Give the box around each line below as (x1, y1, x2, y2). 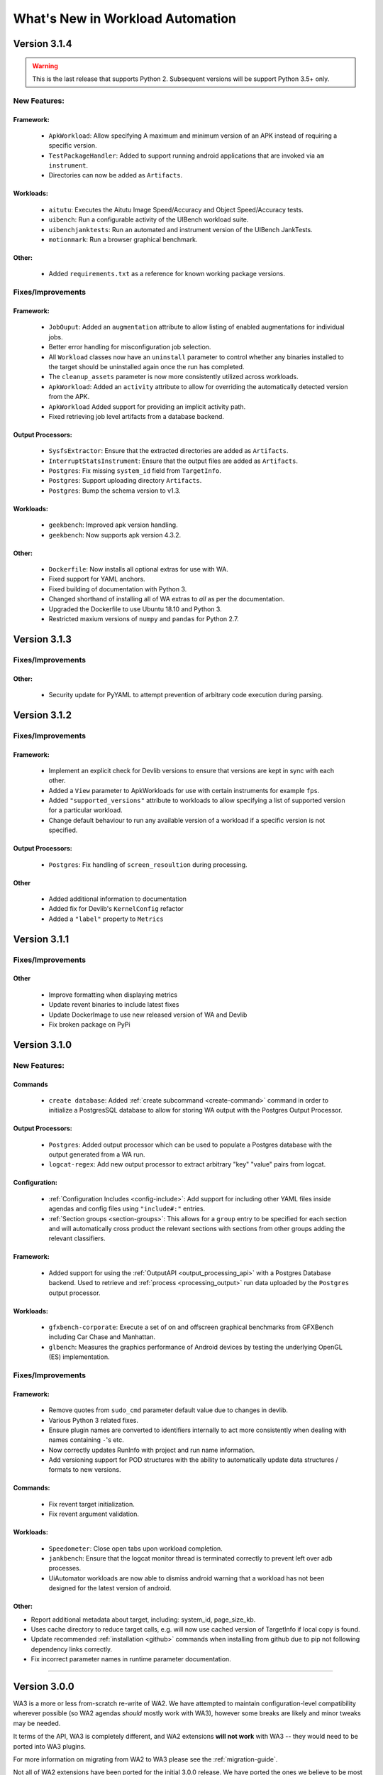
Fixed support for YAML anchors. (48, 575, 145, 584)
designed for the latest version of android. (48, 1584, 172, 1593)
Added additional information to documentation (48, 895, 187, 903)
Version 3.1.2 (13, 709, 72, 721)
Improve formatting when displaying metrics (48, 990, 177, 999)
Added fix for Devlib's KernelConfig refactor (48, 905, 184, 913)
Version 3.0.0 (13, 1680, 74, 1693)
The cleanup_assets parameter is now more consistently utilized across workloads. (48, 373, 299, 381)
